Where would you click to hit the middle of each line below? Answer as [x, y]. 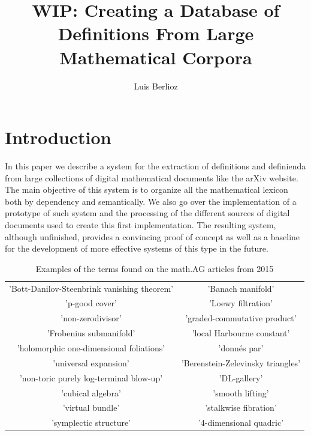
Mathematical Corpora [156, 57]
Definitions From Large [156, 33]
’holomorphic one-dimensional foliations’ [91, 348]
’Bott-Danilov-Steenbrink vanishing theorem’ [91, 288]
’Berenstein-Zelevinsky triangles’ [241, 362]
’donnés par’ [241, 348]
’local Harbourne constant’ [241, 333]
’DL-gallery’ [241, 377]
